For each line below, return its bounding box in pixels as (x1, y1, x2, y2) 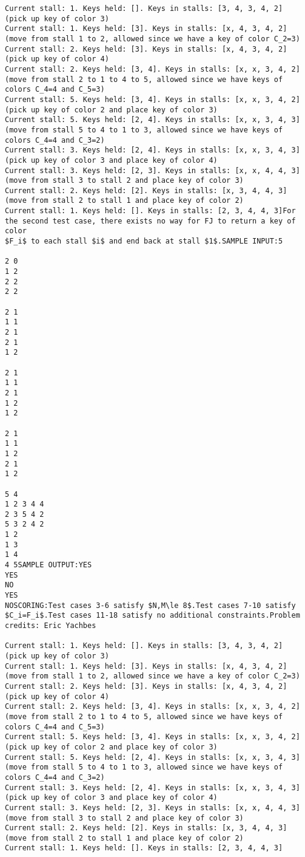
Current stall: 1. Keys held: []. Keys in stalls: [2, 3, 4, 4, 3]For (5, 207, 296, 216)
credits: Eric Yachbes (5, 621, 96, 630)
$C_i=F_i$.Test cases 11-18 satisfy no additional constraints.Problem (5, 611, 300, 620)
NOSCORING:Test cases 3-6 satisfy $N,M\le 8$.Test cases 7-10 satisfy (5, 601, 296, 610)
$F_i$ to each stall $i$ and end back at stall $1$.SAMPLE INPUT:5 (5, 237, 283, 246)
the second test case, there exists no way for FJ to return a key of (5, 216, 296, 225)
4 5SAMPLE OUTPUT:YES (5, 561, 92, 570)
